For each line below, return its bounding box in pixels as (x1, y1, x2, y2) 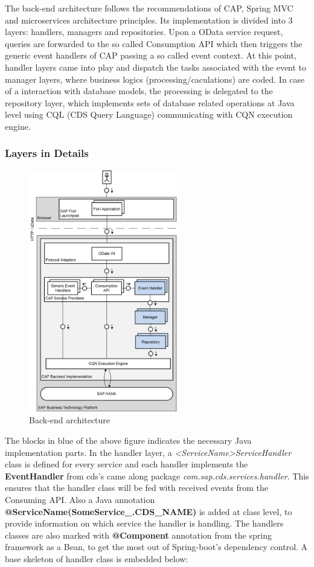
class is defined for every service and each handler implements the (5, 458, 248, 470)
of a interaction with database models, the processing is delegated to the (5, 85, 273, 97)
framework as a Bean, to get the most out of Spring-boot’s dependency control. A (5, 540, 308, 553)
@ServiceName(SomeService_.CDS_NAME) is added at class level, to (5, 505, 292, 517)
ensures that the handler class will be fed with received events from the (5, 481, 269, 494)
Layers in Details (5, 146, 89, 161)
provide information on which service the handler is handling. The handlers (5, 517, 284, 530)
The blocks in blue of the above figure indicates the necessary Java (5, 434, 252, 446)
